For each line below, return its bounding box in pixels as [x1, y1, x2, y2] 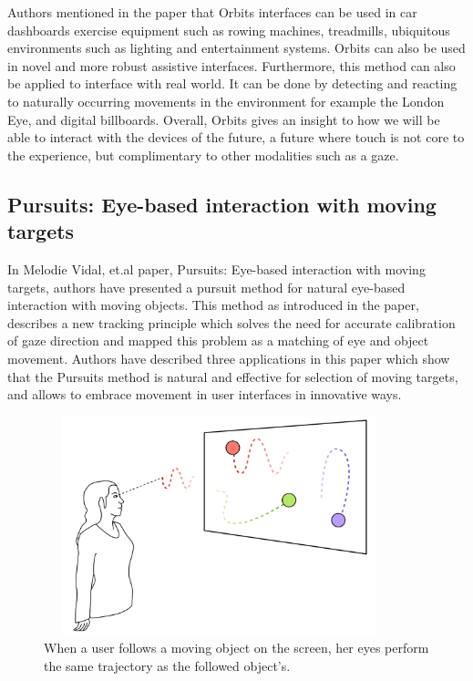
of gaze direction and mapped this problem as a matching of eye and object [7, 331, 429, 350]
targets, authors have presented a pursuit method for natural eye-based [7, 277, 406, 296]
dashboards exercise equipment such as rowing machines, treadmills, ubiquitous [7, 20, 450, 39]
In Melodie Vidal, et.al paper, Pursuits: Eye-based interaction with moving [7, 259, 426, 278]
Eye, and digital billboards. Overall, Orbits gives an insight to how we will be [7, 109, 440, 129]
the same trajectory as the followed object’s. [44, 655, 291, 675]
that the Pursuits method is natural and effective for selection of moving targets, [7, 366, 458, 386]
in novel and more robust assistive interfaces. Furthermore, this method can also [7, 56, 456, 75]
